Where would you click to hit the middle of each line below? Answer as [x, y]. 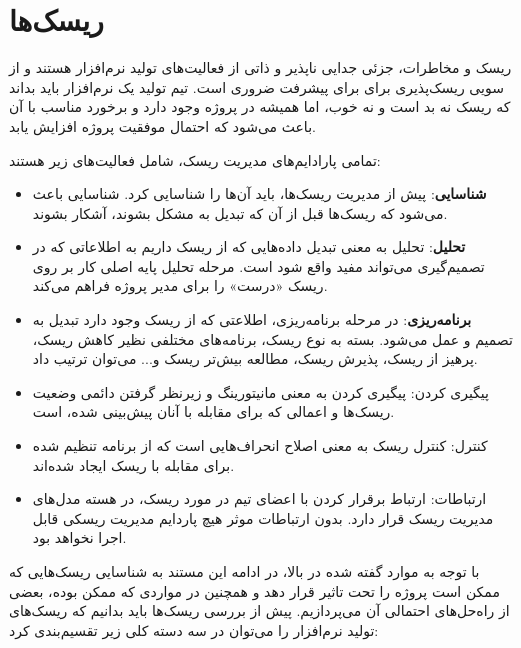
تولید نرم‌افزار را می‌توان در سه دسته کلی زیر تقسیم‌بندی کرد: [194, 629]
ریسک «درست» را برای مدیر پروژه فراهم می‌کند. [180, 285]
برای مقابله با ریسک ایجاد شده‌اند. [133, 464]
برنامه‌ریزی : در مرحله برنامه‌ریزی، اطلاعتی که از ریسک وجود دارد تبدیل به [252, 319]
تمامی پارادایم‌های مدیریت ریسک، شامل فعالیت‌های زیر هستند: [195, 159]
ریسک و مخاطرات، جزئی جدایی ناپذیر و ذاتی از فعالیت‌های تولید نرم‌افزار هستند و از [260, 67]
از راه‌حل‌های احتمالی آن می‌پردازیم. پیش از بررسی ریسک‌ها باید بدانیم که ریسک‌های [259, 610]
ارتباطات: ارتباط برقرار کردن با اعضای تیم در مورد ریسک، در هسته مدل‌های [259, 498]
